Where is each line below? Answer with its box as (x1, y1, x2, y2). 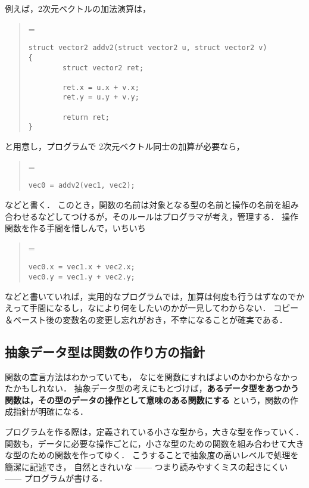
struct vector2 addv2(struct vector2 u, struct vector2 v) (28, 43, 267, 52)
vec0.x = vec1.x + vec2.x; (28, 263, 135, 272)
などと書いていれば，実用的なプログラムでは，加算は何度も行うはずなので (5, 290, 296, 302)
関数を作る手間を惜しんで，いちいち (5, 222, 146, 234)
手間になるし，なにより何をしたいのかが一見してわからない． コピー (29, 301, 299, 314)
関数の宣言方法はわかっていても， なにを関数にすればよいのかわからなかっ (5, 370, 298, 383)
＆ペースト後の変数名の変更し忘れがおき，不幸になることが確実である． (5, 313, 288, 325)
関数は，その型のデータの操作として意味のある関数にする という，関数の (5, 393, 290, 406)
